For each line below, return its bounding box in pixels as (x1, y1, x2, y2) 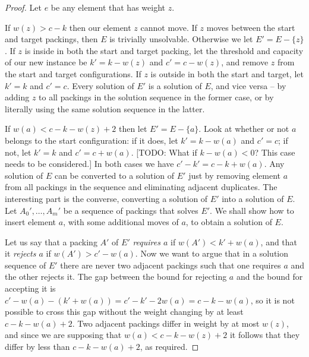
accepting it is (5, 282, 56, 295)
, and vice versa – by (210, 79, 286, 91)
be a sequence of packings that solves (63, 204, 198, 216)
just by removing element (188, 169, 281, 181)
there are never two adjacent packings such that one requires (60, 258, 281, 271)
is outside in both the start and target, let (150, 67, 304, 80)
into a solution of (222, 192, 284, 204)
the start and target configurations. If (5, 67, 141, 80)
